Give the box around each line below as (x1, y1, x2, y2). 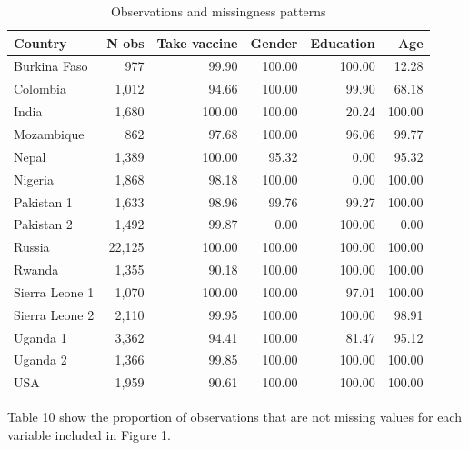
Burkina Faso (14, 56, 88, 75)
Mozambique (14, 124, 85, 143)
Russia (14, 237, 50, 256)
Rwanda (14, 260, 59, 279)
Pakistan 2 (14, 215, 73, 234)
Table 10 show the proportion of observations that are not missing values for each (7, 407, 462, 426)
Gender (250, 33, 298, 52)
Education (310, 33, 375, 52)
